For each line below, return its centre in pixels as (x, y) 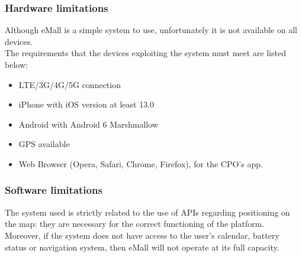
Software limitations (54, 190)
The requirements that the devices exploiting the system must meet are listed (145, 53)
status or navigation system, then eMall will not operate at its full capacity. (142, 247)
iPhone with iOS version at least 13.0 (86, 104)
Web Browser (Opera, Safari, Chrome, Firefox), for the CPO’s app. (141, 163)
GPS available (44, 144)
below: (16, 64)
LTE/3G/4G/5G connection (70, 84)
